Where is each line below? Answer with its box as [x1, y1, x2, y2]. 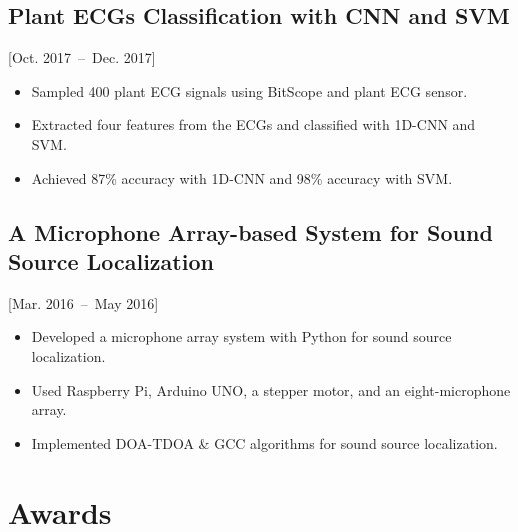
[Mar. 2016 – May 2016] [8, 292, 159, 313]
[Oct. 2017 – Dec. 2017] [8, 47, 156, 68]
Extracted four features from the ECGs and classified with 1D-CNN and [31, 114, 476, 135]
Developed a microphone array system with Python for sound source [31, 326, 452, 347]
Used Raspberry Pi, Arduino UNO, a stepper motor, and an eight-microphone [31, 379, 511, 400]
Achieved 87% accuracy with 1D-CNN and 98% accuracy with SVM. [31, 167, 453, 188]
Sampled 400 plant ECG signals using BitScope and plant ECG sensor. [31, 80, 468, 101]
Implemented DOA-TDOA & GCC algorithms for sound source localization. [31, 432, 498, 453]
